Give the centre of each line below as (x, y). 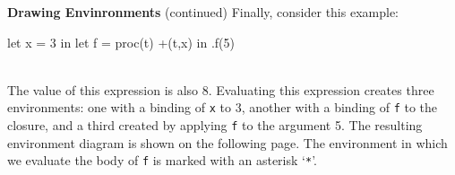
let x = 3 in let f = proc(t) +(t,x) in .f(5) (121, 42)
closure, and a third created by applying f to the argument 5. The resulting (215, 125)
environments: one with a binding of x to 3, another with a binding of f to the (223, 107)
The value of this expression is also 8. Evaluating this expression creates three (221, 89)
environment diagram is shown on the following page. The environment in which (227, 142)
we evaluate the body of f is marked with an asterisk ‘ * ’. (162, 160)
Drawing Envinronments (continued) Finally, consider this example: (203, 12)
